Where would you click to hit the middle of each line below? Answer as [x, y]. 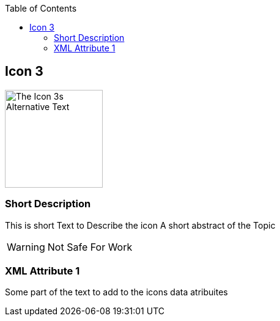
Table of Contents [41, 8]
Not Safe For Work [90, 247]
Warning [26, 247]
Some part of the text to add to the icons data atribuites [116, 292]
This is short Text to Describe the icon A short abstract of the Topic [140, 225]
